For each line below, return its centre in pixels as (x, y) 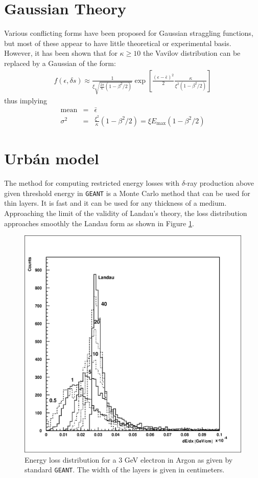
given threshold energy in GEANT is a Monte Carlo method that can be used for (127, 193)
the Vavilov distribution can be (192, 53)
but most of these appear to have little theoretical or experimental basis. (118, 43)
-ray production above (219, 183)
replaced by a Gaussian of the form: (60, 63)
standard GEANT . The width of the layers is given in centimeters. (125, 470)
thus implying (26, 101)
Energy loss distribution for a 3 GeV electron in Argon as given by (129, 459)
